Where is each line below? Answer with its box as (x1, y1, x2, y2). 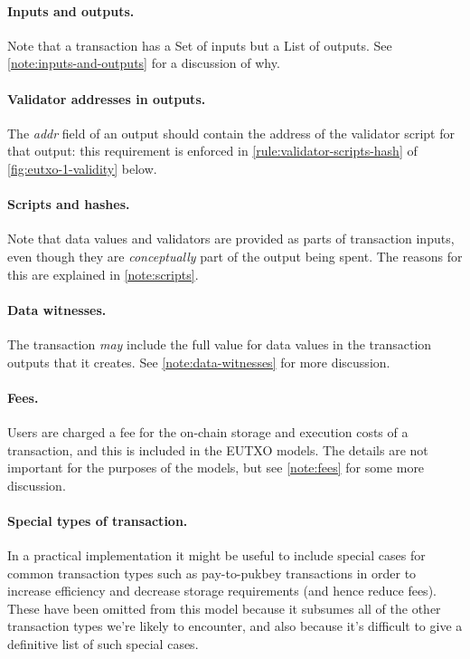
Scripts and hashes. (7, 195, 130, 214)
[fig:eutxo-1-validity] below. (7, 158, 157, 177)
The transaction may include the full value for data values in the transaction (7, 334, 432, 353)
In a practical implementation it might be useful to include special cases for (7, 546, 426, 565)
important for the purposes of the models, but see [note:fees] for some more (7, 458, 425, 477)
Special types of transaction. (7, 511, 188, 530)
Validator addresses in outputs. (7, 89, 206, 108)
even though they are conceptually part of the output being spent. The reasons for (7, 246, 463, 265)
